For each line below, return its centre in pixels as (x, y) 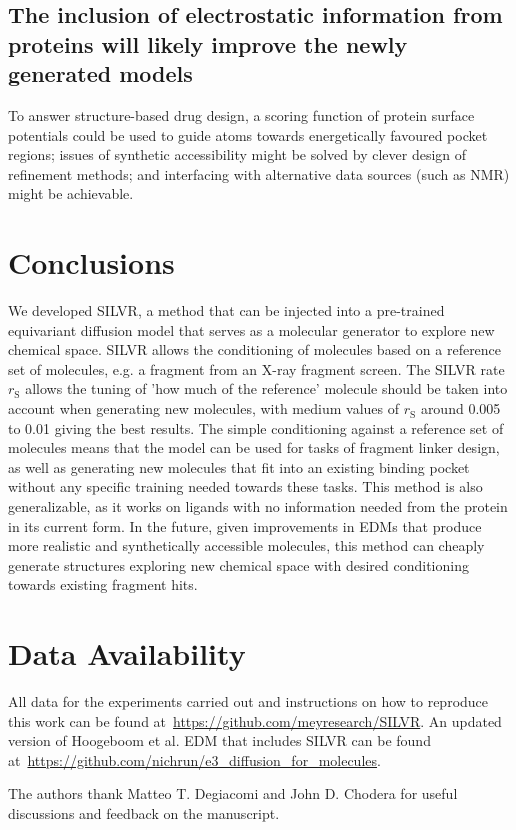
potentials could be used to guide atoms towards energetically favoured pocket (248, 134)
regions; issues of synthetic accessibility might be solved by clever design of (237, 154)
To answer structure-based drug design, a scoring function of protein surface (241, 114)
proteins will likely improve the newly (208, 43)
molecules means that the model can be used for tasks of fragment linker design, (254, 447)
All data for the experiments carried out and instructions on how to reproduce (248, 701)
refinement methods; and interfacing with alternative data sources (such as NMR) (259, 173)
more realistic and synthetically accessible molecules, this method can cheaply (246, 545)
